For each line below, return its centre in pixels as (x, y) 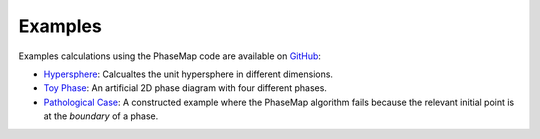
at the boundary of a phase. (101, 116)
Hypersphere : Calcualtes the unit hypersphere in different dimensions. (188, 74)
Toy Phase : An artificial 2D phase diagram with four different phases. (185, 88)
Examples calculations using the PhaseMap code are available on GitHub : (170, 56)
